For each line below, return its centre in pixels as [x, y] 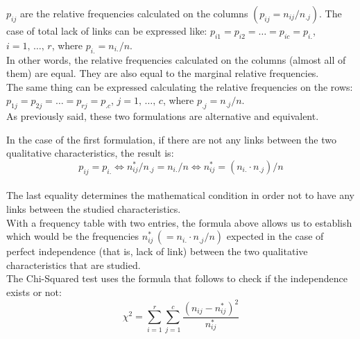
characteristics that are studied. [74, 264]
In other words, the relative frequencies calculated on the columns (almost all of [176, 59]
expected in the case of [275, 236]
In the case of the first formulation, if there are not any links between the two [171, 139]
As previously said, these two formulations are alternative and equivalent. [163, 116]
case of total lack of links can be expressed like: [107, 31]
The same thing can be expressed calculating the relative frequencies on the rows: [180, 86]
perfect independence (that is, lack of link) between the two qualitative [157, 251]
